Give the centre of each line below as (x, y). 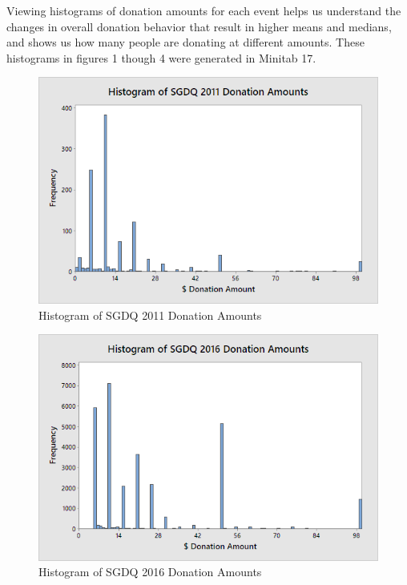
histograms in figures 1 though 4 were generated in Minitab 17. (161, 57)
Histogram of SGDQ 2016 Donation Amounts (150, 572)
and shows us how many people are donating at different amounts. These (185, 42)
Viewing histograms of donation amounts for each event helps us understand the (204, 10)
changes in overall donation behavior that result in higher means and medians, (199, 26)
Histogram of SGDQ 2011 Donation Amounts (150, 315)
